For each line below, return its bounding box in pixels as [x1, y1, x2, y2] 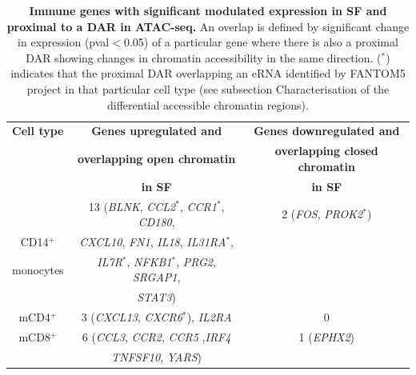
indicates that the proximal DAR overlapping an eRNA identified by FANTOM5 [10, 65, 406, 82]
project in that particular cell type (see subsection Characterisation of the [26, 80, 390, 97]
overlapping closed [274, 142, 378, 159]
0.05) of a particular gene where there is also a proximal [123, 34, 398, 50]
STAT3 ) [137, 289, 177, 305]
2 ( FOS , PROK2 [282, 205, 363, 222]
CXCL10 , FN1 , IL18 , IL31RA [79, 233, 226, 249]
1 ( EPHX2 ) [298, 328, 355, 345]
